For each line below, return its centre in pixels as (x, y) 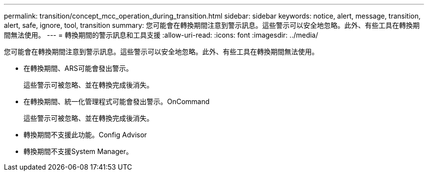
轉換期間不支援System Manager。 (78, 151)
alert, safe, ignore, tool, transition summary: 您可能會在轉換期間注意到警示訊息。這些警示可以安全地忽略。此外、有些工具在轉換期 (212, 25)
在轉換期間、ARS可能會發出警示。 (78, 68)
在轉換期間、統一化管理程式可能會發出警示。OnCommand (117, 101)
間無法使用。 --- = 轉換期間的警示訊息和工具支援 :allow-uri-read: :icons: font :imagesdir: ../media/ (161, 35)
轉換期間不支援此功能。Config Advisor (85, 135)
